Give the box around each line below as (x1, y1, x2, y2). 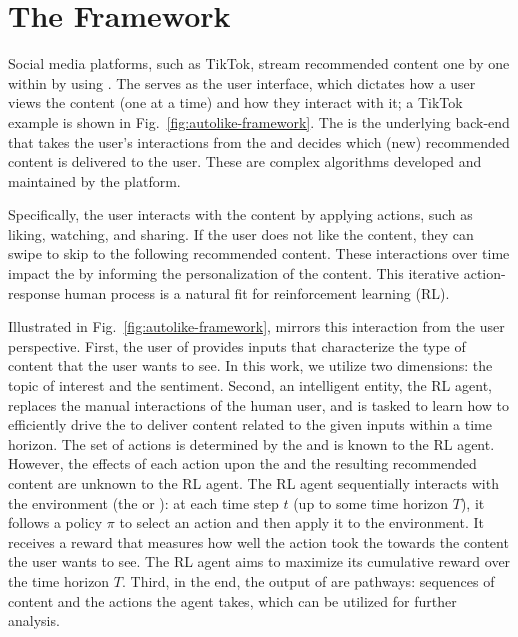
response (8, 282, 60, 303)
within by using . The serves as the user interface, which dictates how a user (8, 72, 476, 93)
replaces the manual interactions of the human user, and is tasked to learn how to (8, 394, 510, 415)
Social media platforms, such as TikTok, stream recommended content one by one (8, 53, 510, 74)
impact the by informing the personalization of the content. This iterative (8, 263, 460, 284)
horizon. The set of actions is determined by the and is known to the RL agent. (8, 433, 495, 454)
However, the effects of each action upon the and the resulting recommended (8, 453, 477, 474)
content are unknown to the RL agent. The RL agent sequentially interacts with (8, 473, 499, 493)
